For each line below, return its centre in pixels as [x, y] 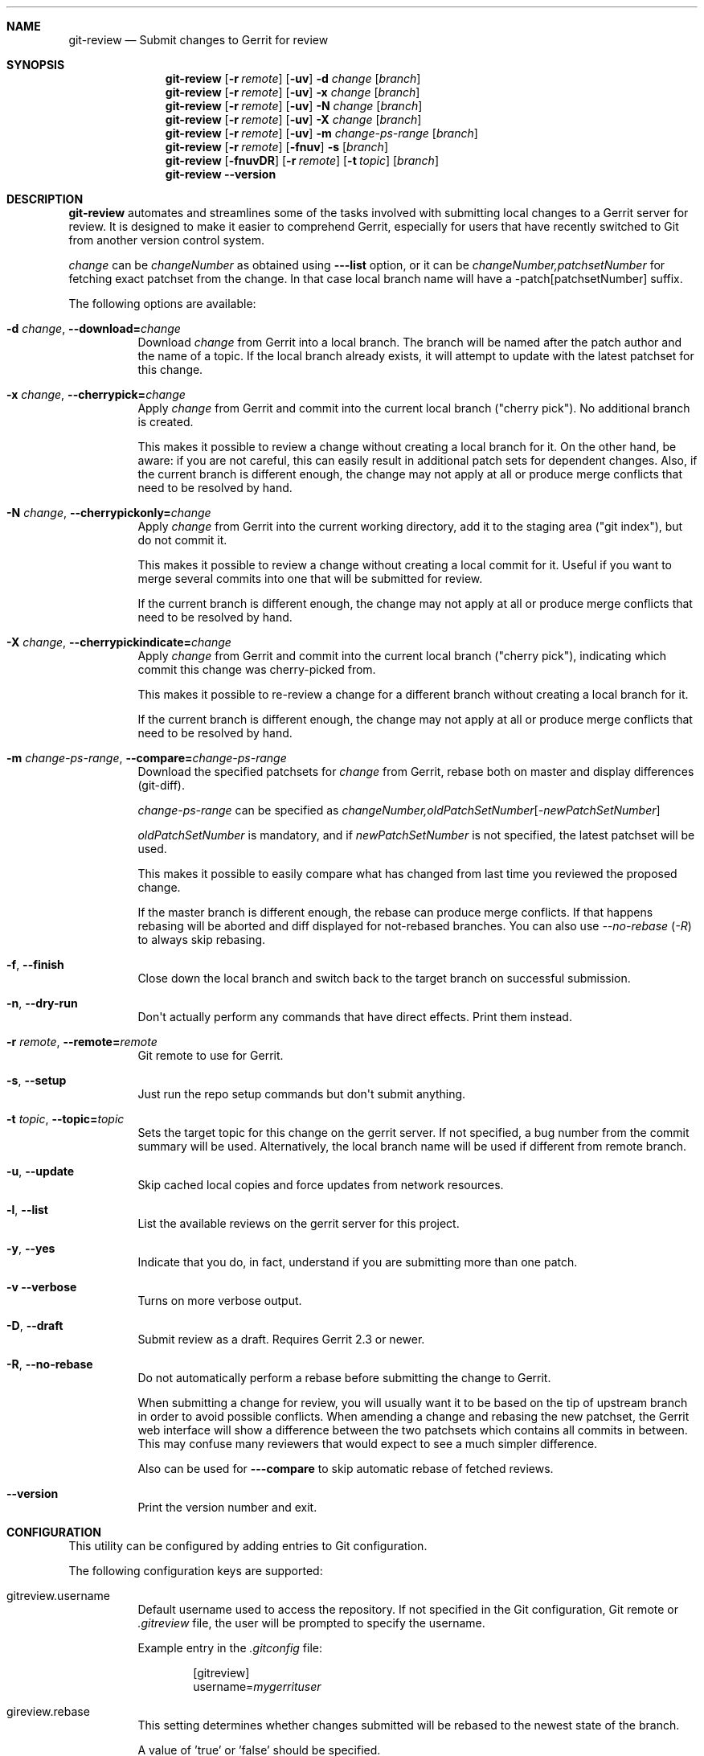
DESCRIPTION [45, 199]
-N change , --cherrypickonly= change [109, 513]
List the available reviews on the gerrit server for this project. [299, 1223]
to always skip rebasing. [202, 940]
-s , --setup [37, 1080]
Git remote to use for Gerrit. [211, 1055]
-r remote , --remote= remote [82, 1042]
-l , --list [27, 1210]
